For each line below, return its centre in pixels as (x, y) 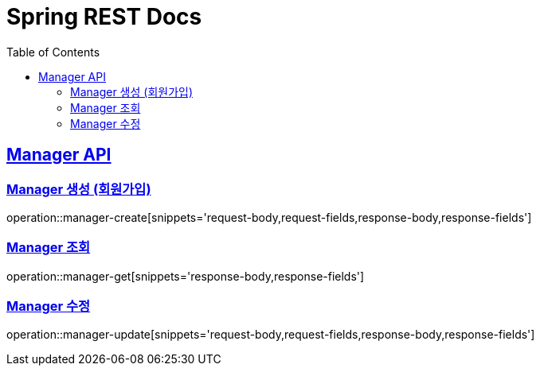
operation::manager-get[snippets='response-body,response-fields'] (186, 276)
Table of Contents (53, 52)
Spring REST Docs (104, 17)
